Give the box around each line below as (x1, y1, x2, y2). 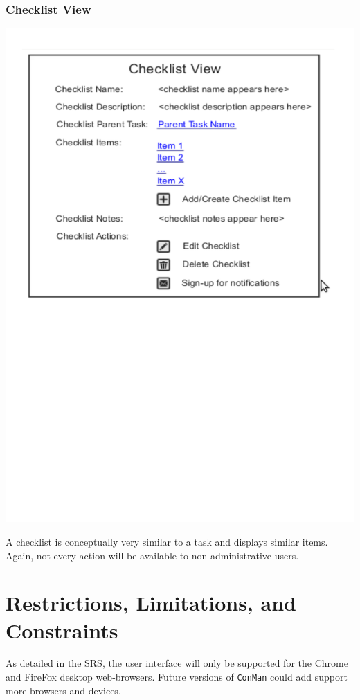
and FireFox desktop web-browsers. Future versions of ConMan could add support (6, 670, 348, 684)
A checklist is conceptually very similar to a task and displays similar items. (6, 534, 328, 548)
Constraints (6, 616, 118, 644)
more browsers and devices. (6, 683, 121, 697)
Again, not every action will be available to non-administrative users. (6, 548, 299, 562)
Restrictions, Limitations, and (6, 589, 296, 617)
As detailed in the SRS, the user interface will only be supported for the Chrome (6, 656, 348, 670)
